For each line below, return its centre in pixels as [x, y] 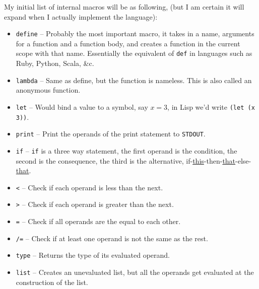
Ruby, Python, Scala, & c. [55, 63]
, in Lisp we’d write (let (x [211, 106]
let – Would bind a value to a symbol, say [82, 106]
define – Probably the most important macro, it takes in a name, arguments [135, 33]
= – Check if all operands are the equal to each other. [98, 221]
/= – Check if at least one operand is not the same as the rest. [112, 238]
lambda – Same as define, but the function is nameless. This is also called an [134, 80]
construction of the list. [52, 282]
